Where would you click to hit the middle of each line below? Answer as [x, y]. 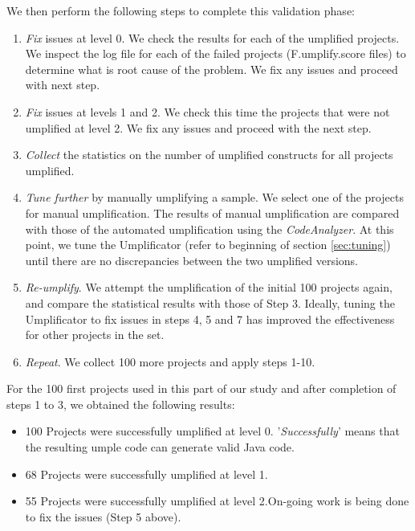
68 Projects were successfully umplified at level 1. [146, 474]
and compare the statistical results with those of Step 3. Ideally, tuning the [210, 302]
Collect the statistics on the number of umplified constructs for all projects [209, 155]
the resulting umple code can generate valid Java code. [160, 447]
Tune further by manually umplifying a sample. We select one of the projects [214, 197]
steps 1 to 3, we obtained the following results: [121, 404]
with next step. [63, 85]
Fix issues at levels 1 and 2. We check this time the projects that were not [207, 111]
